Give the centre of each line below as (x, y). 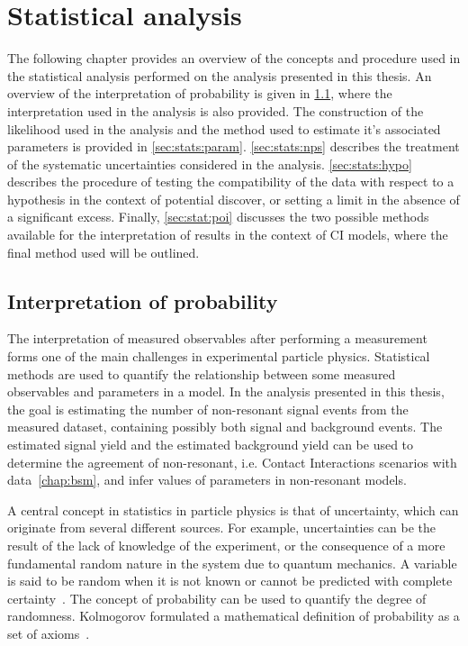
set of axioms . (49, 633)
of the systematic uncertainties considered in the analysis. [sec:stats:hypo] (210, 164)
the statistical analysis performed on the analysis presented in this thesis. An (220, 75)
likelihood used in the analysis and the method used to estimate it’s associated (224, 128)
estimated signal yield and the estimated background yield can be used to (211, 445)
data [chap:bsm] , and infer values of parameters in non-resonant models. (207, 480)
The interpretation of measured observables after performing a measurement (217, 338)
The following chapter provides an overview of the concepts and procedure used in (234, 58)
